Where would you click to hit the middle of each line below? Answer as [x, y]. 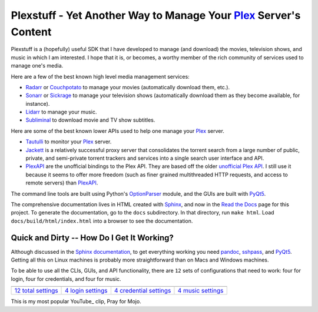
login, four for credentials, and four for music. [66, 279]
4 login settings [86, 291]
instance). [38, 103]
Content [31, 32]
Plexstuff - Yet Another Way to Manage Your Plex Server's [156, 15]
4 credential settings [143, 291]
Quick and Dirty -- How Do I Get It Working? [92, 238]
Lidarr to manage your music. [61, 112]
